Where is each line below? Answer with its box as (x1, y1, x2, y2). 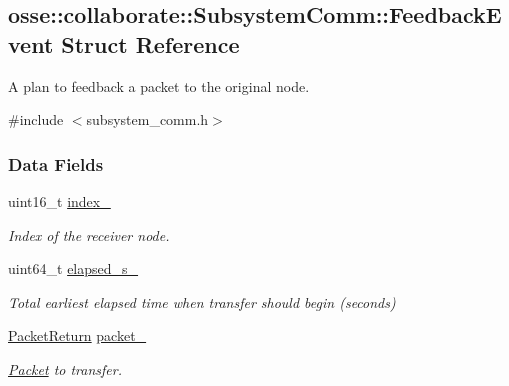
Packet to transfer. (8, 358, 122, 379)
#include (8, 109, 64, 130)
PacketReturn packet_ (8, 325, 147, 346)
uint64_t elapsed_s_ (8, 258, 139, 279)
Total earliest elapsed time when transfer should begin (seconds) (8, 291, 396, 312)
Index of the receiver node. (8, 224, 170, 245)
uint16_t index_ (8, 191, 111, 211)
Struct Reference (61, 28, 240, 59)
